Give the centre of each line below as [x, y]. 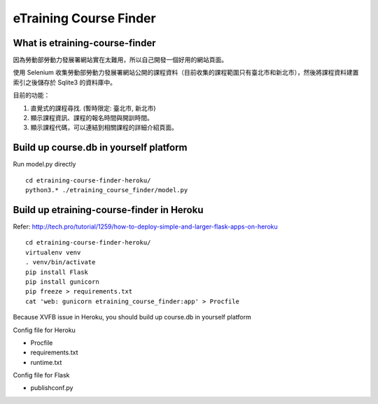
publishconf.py [52, 388]
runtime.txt [46, 362]
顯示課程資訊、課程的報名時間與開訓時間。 [92, 118]
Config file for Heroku [44, 330]
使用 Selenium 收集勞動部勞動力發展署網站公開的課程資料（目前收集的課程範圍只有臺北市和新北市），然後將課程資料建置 [186, 73]
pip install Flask [57, 272]
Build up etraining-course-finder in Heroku [108, 210]
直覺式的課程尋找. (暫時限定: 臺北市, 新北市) [93, 108]
